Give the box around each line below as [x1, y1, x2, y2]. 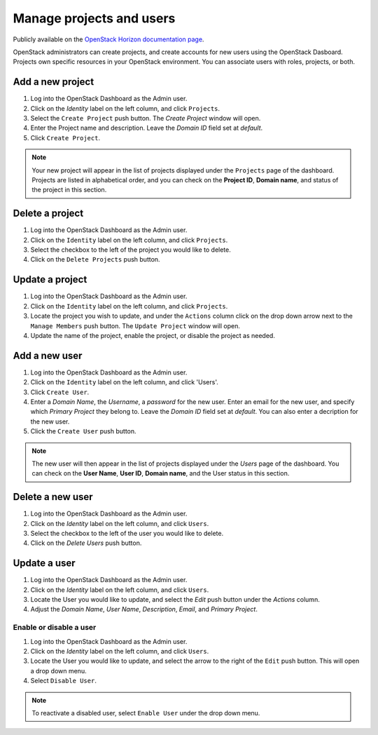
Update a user [13, 558, 76, 569]
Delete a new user [13, 491, 94, 503]
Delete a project [13, 208, 84, 220]
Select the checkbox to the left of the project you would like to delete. [30, 245, 231, 254]
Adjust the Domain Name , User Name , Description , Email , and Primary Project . [30, 605, 258, 614]
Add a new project [13, 76, 94, 88]
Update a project [13, 274, 87, 285]
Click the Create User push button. [30, 427, 136, 436]
